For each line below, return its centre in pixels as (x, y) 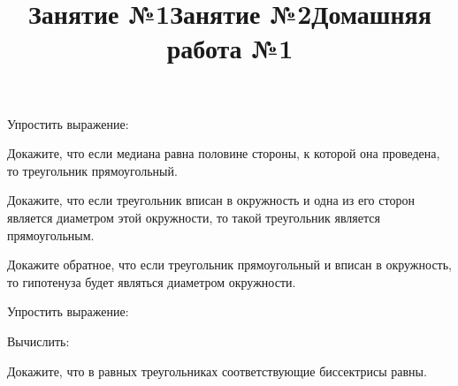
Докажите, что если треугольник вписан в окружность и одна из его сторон (211, 200)
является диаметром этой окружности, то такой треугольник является (194, 217)
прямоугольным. (51, 235)
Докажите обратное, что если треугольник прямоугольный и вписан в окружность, (229, 265)
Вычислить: (38, 341)
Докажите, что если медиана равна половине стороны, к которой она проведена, (224, 153)
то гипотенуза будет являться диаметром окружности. (152, 281)
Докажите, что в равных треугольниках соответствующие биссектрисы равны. (217, 371)
